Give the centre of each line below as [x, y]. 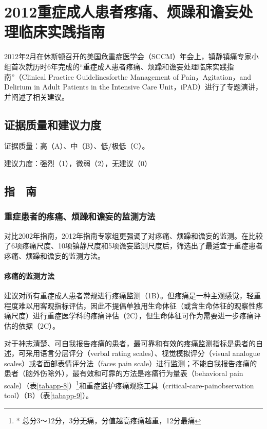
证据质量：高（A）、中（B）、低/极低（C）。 [77, 146]
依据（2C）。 [39, 326]
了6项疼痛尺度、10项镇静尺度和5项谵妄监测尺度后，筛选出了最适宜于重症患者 [133, 246]
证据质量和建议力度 [53, 124]
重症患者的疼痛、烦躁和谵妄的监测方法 [80, 216]
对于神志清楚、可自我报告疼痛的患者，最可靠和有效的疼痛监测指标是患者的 [130, 343]
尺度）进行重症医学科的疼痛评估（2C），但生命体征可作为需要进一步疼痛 [132, 316]
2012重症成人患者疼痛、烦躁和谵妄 [121, 12]
